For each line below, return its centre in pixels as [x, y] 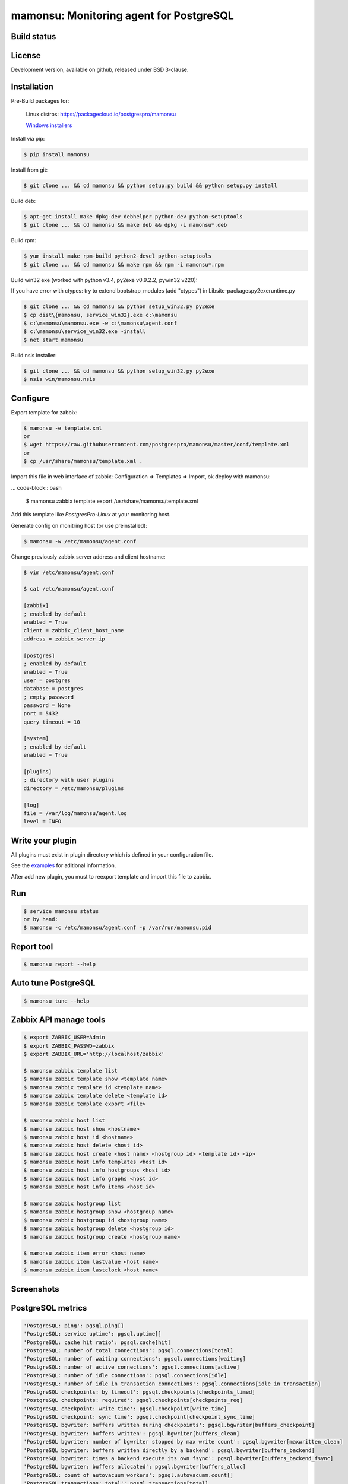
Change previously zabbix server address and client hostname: [88, 556]
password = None [47, 705]
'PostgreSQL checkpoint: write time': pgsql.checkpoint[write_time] [125, 1409]
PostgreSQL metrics [49, 1308]
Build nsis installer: [34, 355]
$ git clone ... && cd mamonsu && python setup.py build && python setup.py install [150, 186]
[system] [36, 738]
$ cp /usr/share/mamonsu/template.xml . [83, 461]
